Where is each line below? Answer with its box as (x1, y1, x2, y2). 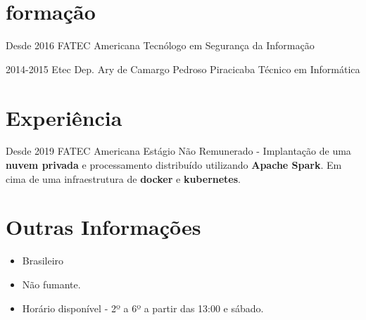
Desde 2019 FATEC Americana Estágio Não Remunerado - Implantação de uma (6, 143, 351, 158)
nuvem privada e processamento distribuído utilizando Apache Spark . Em (6, 158, 342, 172)
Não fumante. (22, 276, 81, 291)
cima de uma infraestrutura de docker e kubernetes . (6, 171, 241, 186)
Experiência (6, 103, 122, 132)
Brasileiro (22, 253, 64, 268)
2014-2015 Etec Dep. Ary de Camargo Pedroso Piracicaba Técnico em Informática (6, 61, 360, 76)
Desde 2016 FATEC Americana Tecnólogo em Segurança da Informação (6, 38, 315, 53)
